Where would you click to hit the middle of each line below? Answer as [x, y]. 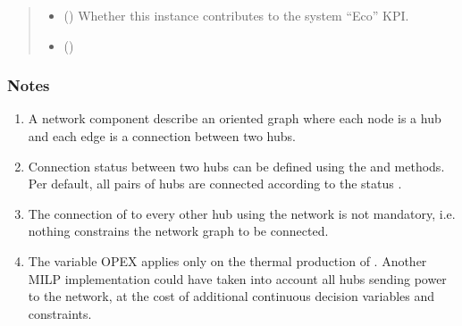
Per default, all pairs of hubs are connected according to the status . [215, 184]
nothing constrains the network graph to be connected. [178, 231]
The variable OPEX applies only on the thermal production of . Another [227, 260]
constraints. [60, 313]
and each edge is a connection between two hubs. [162, 136]
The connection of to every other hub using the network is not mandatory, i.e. [242, 213]
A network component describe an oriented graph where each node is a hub [235, 118]
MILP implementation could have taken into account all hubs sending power [237, 278]
